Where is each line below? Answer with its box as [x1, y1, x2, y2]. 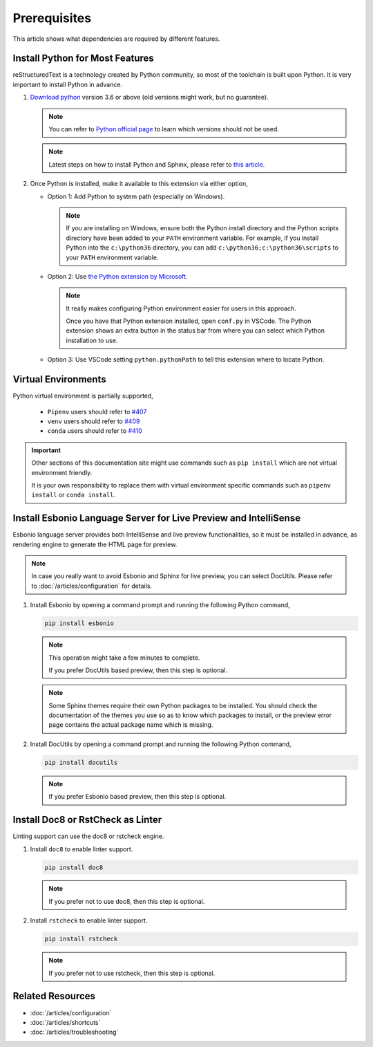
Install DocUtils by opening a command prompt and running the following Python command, [30, 740, 291, 748]
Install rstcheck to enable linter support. [30, 916, 148, 925]
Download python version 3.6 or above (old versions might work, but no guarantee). [30, 93, 269, 102]
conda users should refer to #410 [47, 427, 143, 435]
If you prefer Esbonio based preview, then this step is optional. [48, 793, 227, 801]
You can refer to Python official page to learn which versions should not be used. [48, 125, 279, 133]
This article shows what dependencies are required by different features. [12, 35, 220, 43]
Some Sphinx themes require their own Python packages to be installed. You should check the [48, 701, 318, 710]
